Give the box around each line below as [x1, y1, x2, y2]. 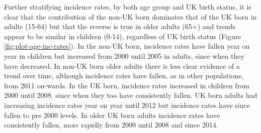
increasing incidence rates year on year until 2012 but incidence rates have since [4, 99, 250, 110]
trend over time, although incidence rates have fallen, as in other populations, [4, 70, 243, 81]
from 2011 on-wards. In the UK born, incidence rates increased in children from [4, 80, 249, 90]
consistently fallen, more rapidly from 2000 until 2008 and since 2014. [4, 119, 218, 130]
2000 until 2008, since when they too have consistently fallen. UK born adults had [4, 90, 257, 100]
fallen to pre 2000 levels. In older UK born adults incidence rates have [4, 109, 220, 120]
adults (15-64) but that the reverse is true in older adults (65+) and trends [4, 21, 236, 32]
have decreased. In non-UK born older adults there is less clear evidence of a [4, 60, 240, 71]
